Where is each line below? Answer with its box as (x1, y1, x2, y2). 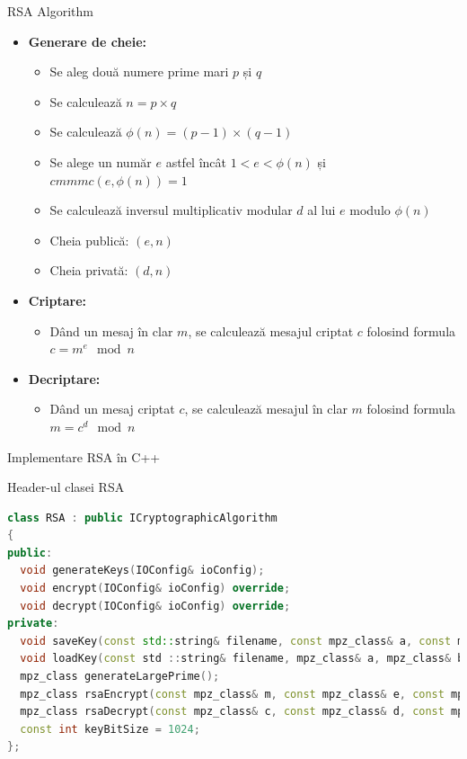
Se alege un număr (49, 152, 152, 171)
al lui (307, 201, 336, 219)
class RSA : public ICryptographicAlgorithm (7, 511, 278, 524)
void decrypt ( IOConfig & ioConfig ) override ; (20, 599, 291, 612)
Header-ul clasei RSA (7, 478, 125, 496)
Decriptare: (28, 369, 101, 388)
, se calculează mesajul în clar (184, 399, 348, 418)
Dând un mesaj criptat (49, 399, 175, 418)
